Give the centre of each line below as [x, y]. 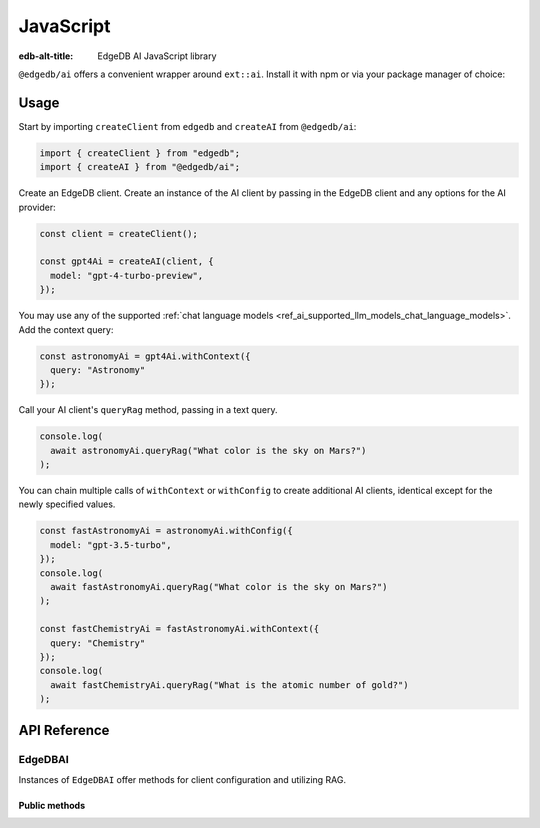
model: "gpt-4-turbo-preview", [127, 275]
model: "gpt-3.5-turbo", [111, 544]
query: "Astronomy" [98, 369]
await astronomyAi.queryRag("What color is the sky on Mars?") [208, 450]
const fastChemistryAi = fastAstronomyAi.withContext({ [179, 629]
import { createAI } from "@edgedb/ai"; [139, 167]
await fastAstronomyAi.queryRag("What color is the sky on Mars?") [219, 586]
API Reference [64, 730]
